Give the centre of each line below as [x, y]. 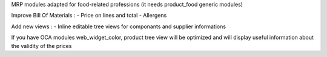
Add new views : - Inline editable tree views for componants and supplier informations [119, 26]
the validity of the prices [41, 46]
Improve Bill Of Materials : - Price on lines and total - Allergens [89, 16]
